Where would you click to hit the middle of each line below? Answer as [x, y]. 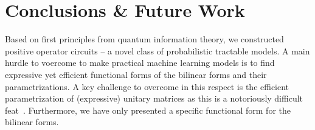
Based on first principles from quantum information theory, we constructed [144, 39]
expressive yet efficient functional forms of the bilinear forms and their [136, 74]
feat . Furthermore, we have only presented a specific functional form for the [148, 110]
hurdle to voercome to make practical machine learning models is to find [140, 63]
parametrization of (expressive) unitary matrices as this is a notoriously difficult [154, 98]
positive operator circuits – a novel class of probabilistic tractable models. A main [157, 50]
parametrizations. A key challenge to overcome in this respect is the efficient [147, 86]
